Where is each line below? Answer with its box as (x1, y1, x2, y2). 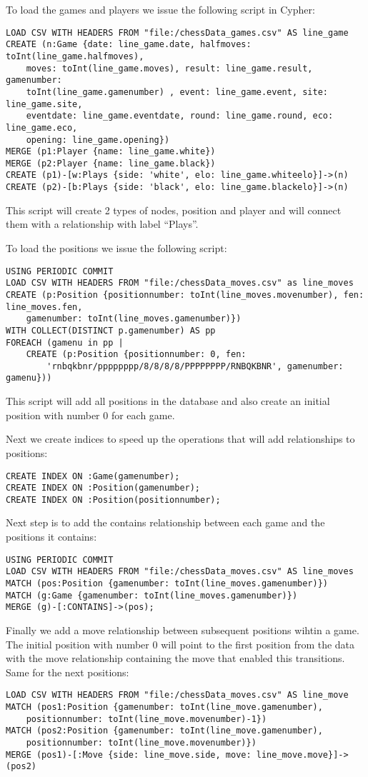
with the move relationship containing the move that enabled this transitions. (6, 651, 345, 666)
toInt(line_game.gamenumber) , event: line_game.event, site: (26, 86, 329, 97)
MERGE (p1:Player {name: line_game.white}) (6, 146, 216, 157)
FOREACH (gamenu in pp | (6, 337, 124, 348)
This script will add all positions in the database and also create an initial (6, 393, 330, 408)
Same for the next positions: (6, 664, 129, 679)
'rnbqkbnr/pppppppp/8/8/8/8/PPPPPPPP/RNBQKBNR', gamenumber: (46, 361, 344, 371)
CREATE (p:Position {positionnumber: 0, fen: (26, 349, 247, 360)
